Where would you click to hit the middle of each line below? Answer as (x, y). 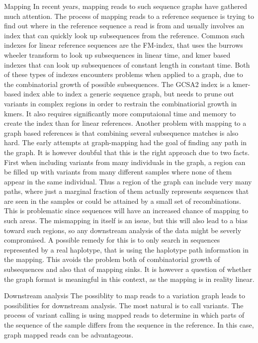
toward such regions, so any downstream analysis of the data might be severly (123, 230)
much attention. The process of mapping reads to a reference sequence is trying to (129, 16)
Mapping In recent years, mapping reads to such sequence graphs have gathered (126, 6)
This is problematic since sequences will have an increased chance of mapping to (126, 211)
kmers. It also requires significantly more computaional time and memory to (120, 113)
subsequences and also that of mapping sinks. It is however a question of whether (128, 269)
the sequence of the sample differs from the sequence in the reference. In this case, (129, 325)
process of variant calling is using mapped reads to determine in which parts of (124, 315)
